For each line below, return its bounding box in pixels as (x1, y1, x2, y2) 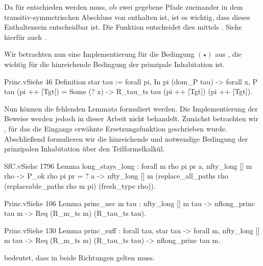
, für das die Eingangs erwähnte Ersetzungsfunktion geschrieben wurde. (4, 123, 227, 134)
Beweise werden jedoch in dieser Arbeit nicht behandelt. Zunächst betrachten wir (4, 113, 258, 124)
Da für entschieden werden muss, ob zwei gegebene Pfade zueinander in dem (4, 2, 243, 12)
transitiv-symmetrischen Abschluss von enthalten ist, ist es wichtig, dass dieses (4, 11, 250, 22)
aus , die (215, 49, 242, 59)
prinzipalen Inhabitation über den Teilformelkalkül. (4, 143, 165, 154)
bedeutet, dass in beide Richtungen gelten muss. (4, 252, 155, 262)
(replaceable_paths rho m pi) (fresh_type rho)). (4, 180, 156, 191)
